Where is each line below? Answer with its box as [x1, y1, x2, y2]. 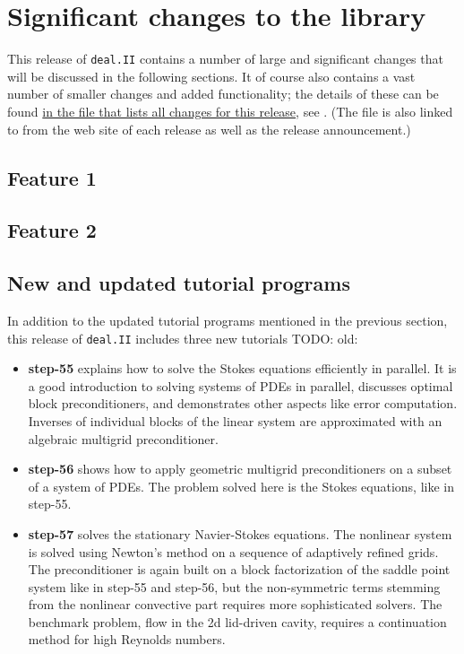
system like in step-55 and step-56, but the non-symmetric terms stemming [28, 577, 441, 596]
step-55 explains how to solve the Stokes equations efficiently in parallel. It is [28, 359, 457, 378]
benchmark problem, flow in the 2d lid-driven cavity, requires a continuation [28, 612, 447, 631]
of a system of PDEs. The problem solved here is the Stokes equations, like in [28, 476, 455, 495]
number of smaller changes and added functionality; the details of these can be [7, 84, 439, 103]
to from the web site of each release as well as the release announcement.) [7, 119, 411, 138]
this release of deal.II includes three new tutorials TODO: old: [7, 328, 358, 347]
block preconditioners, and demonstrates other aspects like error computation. [28, 394, 458, 413]
